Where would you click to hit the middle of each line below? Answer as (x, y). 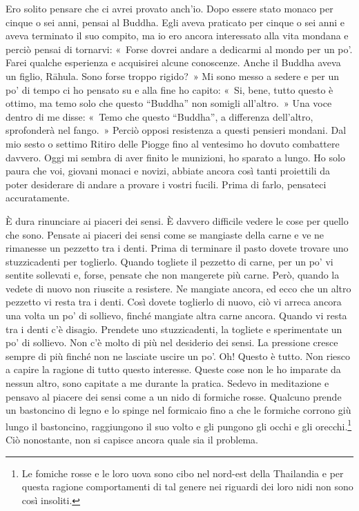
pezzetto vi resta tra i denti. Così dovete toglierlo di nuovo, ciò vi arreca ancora (174, 302)
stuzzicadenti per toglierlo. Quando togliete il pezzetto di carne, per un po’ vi (169, 261)
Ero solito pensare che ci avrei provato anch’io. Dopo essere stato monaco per (169, 8)
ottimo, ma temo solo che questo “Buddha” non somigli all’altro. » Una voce (169, 103)
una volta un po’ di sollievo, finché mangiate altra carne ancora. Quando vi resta (176, 315)
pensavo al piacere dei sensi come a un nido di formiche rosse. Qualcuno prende (174, 396)
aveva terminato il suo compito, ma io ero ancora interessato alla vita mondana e (177, 36)
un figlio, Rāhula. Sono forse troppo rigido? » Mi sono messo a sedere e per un (173, 76)
